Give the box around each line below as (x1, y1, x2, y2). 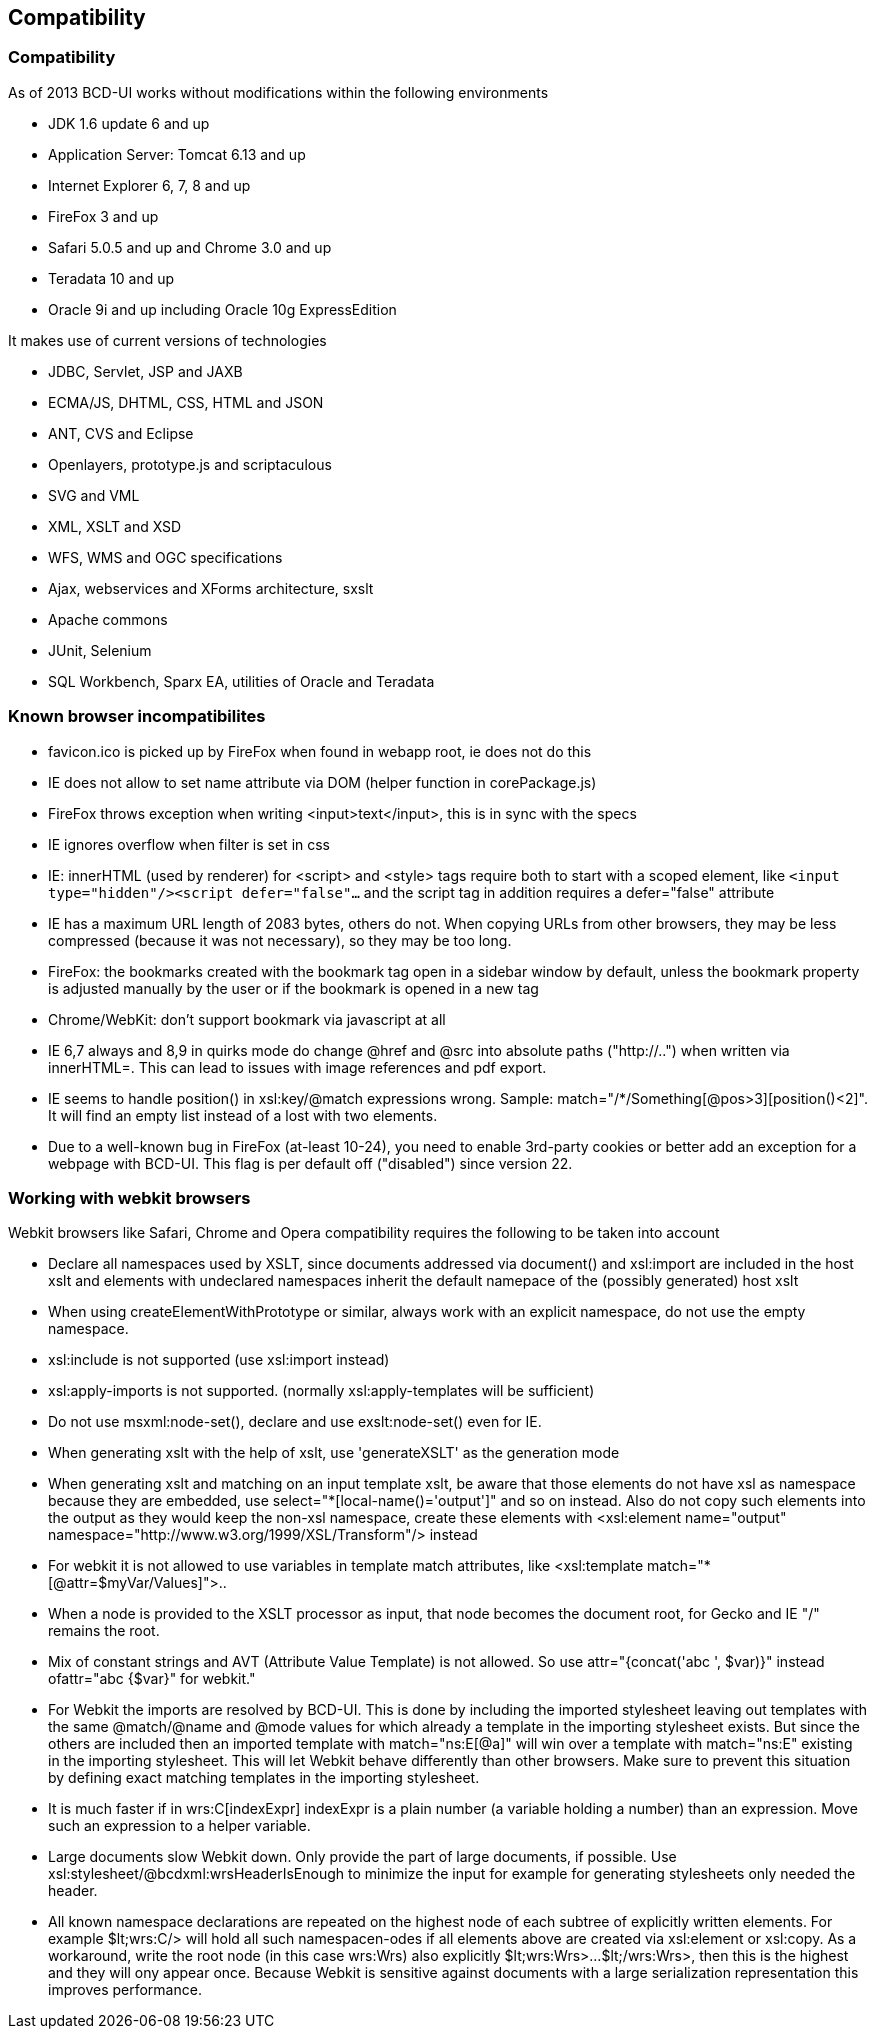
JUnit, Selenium (48, 641, 152, 659)
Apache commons (48, 610, 168, 628)
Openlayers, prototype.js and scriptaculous (48, 455, 332, 473)
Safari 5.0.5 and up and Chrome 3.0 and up (48, 238, 332, 256)
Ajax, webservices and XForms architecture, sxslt (48, 579, 374, 597)
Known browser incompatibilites (8, 706, 266, 727)
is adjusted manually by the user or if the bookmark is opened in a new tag (48, 979, 539, 997)
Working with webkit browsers (8, 1187, 251, 1208)
